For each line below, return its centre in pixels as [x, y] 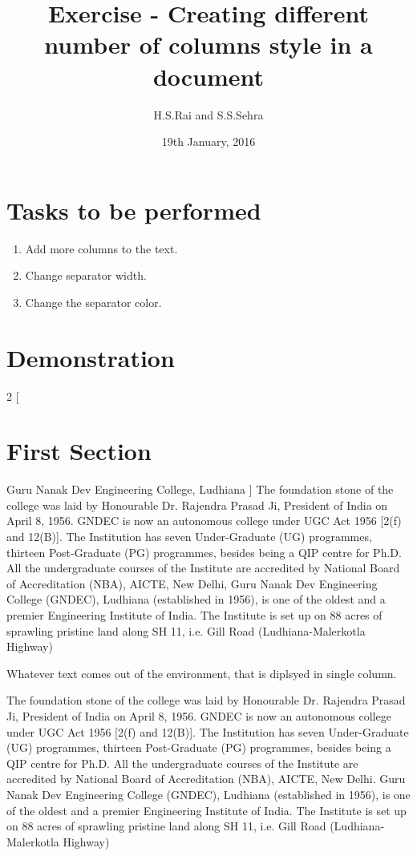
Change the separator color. [93, 302]
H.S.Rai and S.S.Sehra [208, 114]
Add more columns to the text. [101, 248]
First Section [79, 451]
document [208, 76]
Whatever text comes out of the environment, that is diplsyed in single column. [202, 673]
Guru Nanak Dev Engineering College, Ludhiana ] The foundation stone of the [200, 489]
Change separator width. [86, 275]
